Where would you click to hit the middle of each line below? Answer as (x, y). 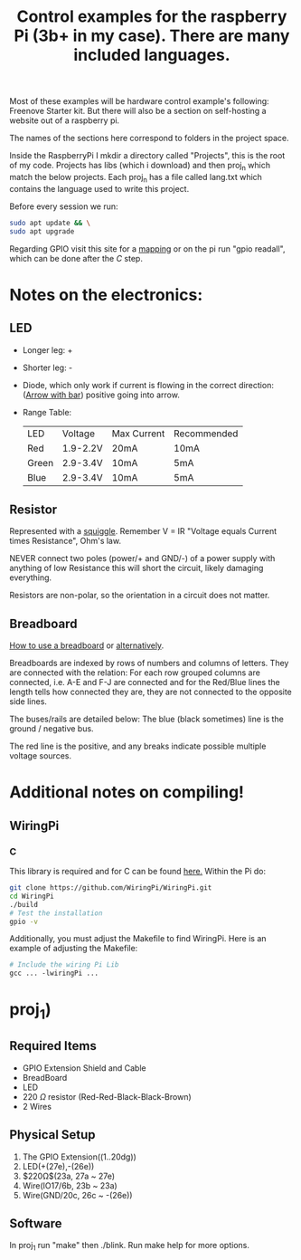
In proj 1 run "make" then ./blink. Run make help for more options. (130, 1246)
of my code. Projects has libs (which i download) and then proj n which (140, 167)
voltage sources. (41, 756)
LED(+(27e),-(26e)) (58, 1166)
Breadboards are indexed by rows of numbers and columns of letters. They (149, 663)
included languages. (152, 55)
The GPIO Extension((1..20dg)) (80, 1157)
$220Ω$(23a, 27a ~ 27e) (69, 1176)
